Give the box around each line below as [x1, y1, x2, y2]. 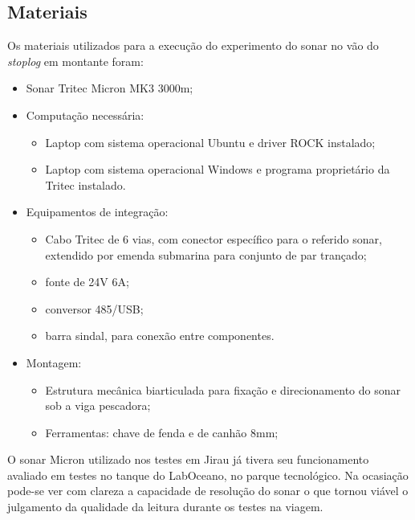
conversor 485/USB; [45, 300, 144, 317]
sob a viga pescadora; [45, 397, 151, 414]
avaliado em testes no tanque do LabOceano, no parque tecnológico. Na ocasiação [7, 466, 409, 483]
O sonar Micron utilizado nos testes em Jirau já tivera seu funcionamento [7, 451, 369, 468]
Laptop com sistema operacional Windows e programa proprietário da [45, 161, 390, 178]
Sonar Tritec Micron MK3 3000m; [26, 80, 193, 96]
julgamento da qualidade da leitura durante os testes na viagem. [7, 498, 323, 515]
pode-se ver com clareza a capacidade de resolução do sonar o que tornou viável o [7, 482, 409, 499]
